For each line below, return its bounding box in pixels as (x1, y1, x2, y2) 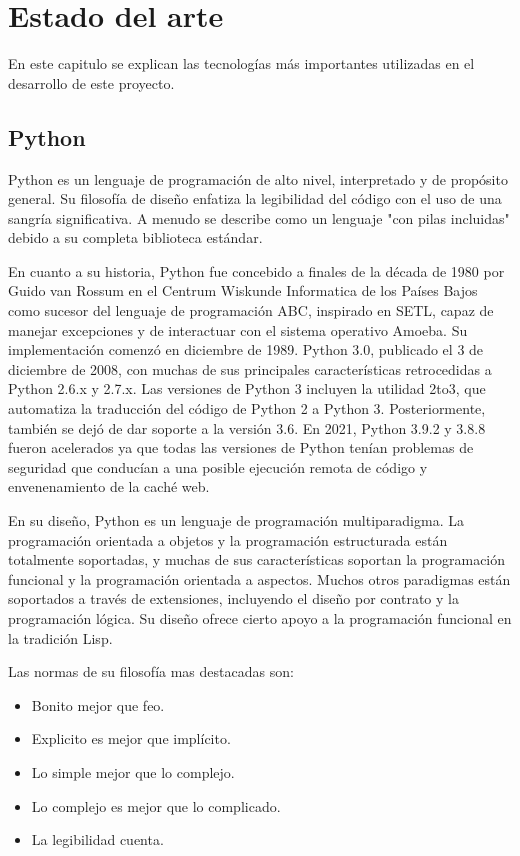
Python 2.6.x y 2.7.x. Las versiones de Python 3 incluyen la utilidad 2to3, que (8, 378, 486, 399)
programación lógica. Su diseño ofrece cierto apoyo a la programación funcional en (8, 607, 512, 628)
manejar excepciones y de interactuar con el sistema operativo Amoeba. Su (8, 319, 468, 340)
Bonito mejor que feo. (31, 694, 165, 715)
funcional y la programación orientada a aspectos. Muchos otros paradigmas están (8, 568, 511, 589)
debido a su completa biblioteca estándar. (8, 227, 263, 248)
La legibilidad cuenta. (31, 829, 164, 850)
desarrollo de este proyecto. (8, 72, 175, 93)
